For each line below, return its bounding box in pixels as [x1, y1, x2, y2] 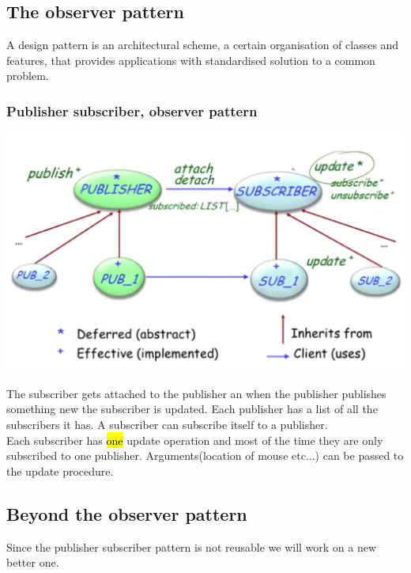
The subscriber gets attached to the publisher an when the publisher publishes [6, 385, 386, 401]
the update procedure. [6, 462, 114, 479]
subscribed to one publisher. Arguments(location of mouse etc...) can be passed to [6, 447, 404, 464]
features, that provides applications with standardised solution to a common [6, 51, 375, 68]
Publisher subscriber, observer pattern [6, 101, 258, 120]
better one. [6, 554, 59, 571]
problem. [6, 67, 49, 84]
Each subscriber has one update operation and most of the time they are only [6, 431, 383, 448]
